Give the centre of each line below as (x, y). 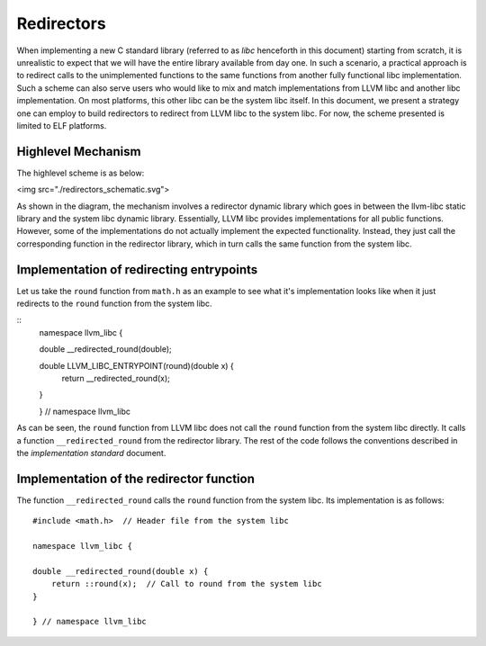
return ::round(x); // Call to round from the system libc (187, 584)
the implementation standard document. (91, 453)
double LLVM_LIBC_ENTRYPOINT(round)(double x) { (136, 365)
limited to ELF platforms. (62, 125)
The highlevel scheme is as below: (81, 173)
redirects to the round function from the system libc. (114, 304)
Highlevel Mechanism (79, 152)
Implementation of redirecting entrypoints (137, 269)
